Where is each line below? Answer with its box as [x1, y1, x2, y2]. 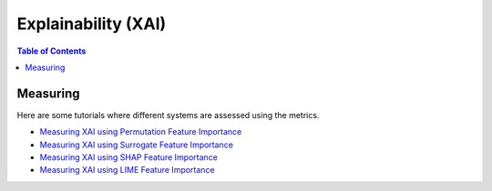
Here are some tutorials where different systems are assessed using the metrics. [16, 109, 320, 120]
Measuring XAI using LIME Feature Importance [39, 165, 215, 176]
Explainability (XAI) [16, 14, 167, 34]
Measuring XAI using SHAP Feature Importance [39, 152, 219, 163]
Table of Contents [16, 45, 87, 56]
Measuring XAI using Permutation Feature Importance [39, 126, 242, 137]
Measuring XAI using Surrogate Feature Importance [39, 139, 234, 150]
